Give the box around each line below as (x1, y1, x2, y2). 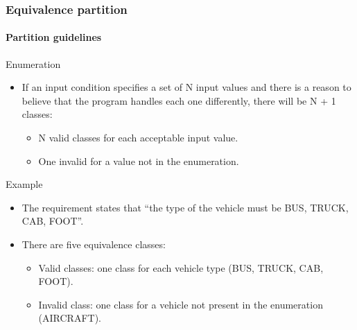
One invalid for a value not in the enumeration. (38, 153, 239, 168)
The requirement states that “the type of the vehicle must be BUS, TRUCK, (21, 200, 349, 214)
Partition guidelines (6, 30, 102, 44)
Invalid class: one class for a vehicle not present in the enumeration (38, 297, 323, 311)
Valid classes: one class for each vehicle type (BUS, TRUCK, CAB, (38, 260, 324, 275)
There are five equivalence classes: (21, 236, 166, 251)
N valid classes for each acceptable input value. (38, 130, 238, 145)
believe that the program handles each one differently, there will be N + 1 (21, 93, 336, 107)
